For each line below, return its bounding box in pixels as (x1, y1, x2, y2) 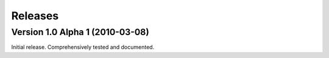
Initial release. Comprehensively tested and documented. (11, 43, 155, 51)
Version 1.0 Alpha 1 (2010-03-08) (11, 27, 149, 37)
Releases (11, 9, 59, 22)
